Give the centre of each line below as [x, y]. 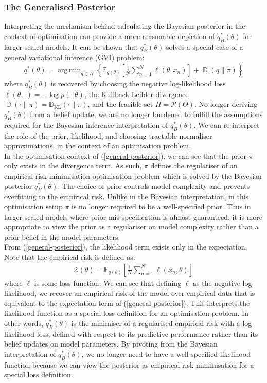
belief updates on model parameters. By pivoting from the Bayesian [111, 344]
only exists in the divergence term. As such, [73, 166]
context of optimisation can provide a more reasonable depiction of [110, 36]
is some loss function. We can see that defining [108, 283]
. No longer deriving [226, 104]
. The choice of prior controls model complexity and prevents [154, 186]
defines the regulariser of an [194, 166]
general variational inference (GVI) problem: [74, 57]
